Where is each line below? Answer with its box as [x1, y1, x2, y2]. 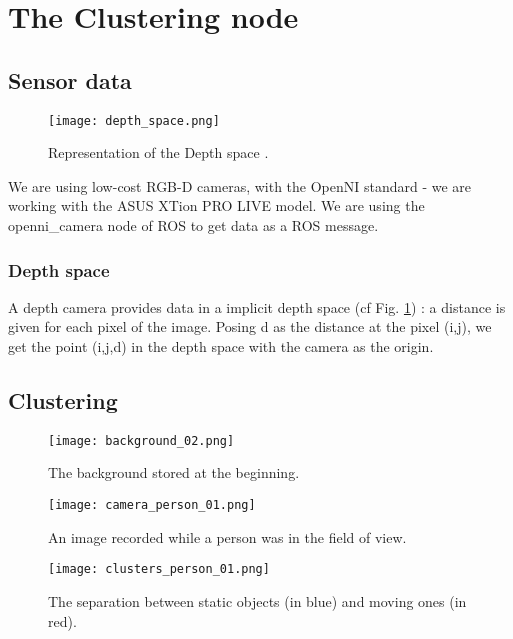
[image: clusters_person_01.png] [48, 562, 270, 577]
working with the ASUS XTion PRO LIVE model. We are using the [8, 195, 425, 216]
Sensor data [8, 64, 132, 95]
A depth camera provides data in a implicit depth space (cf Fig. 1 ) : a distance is [8, 296, 506, 317]
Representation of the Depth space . [48, 142, 269, 163]
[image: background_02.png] [48, 433, 235, 448]
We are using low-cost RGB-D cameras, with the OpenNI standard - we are [8, 175, 472, 196]
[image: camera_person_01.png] [48, 498, 256, 513]
